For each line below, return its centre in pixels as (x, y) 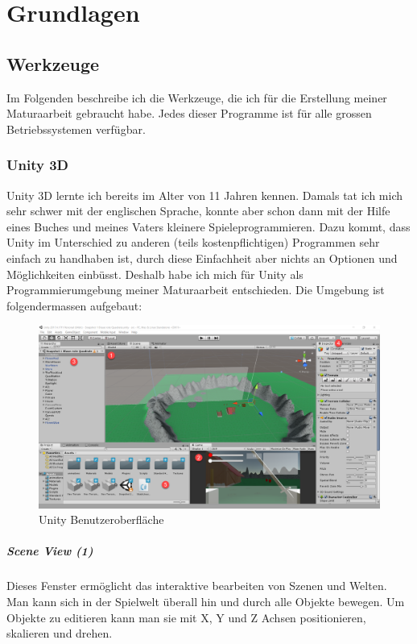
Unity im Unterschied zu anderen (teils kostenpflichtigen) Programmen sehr (193, 242)
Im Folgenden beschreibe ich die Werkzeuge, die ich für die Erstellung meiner (197, 97)
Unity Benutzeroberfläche (101, 519)
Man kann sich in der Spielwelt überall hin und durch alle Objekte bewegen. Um (206, 601)
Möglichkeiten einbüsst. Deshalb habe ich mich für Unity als (155, 274)
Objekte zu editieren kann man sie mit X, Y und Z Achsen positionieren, (186, 617)
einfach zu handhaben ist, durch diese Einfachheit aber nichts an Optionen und (202, 258)
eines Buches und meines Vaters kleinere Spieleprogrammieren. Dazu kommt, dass (208, 226)
